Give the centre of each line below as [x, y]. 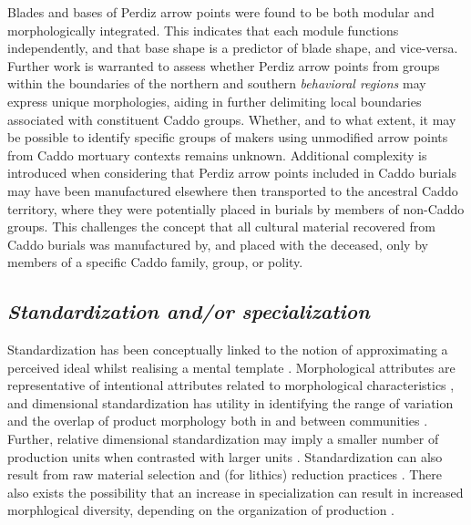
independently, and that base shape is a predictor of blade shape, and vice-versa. [233, 48]
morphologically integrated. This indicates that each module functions [203, 30]
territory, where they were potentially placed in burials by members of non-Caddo [236, 208]
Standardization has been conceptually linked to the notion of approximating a [228, 350]
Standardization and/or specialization [189, 311]
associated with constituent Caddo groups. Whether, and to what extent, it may [232, 119]
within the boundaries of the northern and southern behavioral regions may [217, 83]
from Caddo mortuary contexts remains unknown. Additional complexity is [217, 154]
